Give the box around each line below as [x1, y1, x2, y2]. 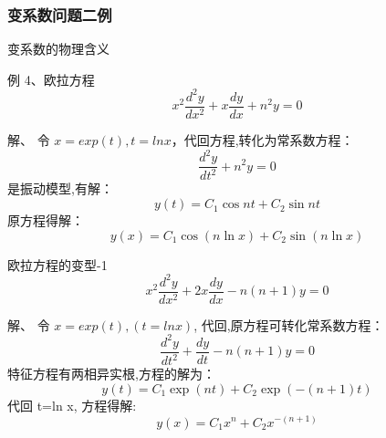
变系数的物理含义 [7, 39, 110, 58]
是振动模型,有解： [7, 179, 113, 198]
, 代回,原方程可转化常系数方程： [193, 315, 384, 334]
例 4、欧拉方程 [7, 69, 95, 89]
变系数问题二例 [7, 3, 112, 26]
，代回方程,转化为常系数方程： [171, 130, 354, 149]
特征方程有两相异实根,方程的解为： [7, 364, 215, 383]
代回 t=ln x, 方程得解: [7, 395, 137, 414]
